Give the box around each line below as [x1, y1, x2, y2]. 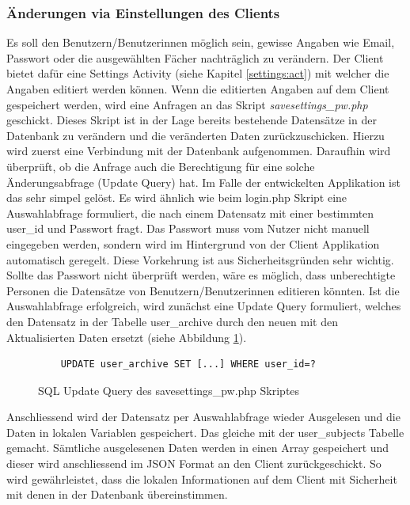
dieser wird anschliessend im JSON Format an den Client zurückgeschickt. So [6, 455, 382, 472]
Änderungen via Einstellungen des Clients [6, 2, 280, 22]
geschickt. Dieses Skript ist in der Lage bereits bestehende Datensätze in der [6, 112, 377, 128]
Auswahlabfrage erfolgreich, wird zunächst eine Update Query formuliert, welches [6, 298, 401, 314]
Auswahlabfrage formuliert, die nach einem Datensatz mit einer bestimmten [6, 204, 374, 221]
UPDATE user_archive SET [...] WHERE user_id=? [60, 359, 316, 370]
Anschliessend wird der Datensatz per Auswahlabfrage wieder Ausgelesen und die [6, 408, 401, 425]
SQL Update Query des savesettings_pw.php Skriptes [38, 382, 300, 398]
